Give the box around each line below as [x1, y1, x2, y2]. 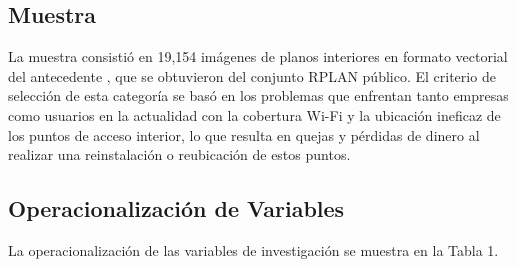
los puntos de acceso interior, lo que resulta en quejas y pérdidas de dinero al [8, 124, 480, 145]
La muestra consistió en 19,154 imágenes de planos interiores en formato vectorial [8, 46, 508, 67]
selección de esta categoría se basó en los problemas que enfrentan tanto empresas [8, 85, 509, 106]
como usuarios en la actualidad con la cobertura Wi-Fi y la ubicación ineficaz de [8, 104, 501, 125]
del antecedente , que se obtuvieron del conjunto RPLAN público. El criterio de [8, 65, 496, 86]
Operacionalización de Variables [8, 193, 345, 224]
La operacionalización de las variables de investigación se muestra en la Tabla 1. [8, 239, 499, 260]
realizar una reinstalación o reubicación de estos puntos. [8, 144, 351, 165]
